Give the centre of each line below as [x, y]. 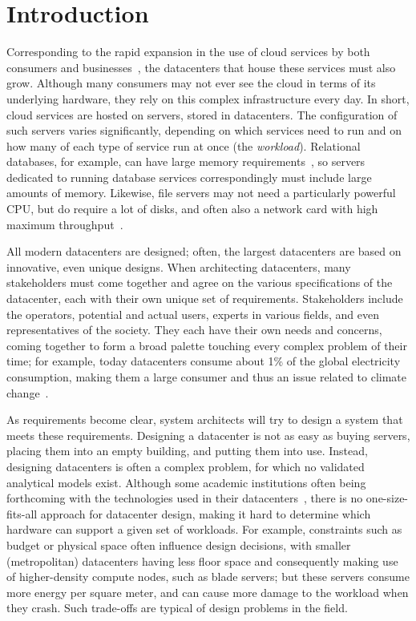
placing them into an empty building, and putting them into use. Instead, [187, 451]
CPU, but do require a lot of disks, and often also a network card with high [192, 209]
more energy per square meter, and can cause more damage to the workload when [208, 592]
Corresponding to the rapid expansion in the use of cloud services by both [188, 52]
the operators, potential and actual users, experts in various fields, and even [193, 314]
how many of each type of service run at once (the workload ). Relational [184, 145]
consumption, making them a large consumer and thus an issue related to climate [207, 377]
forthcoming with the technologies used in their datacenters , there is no [185, 498]
